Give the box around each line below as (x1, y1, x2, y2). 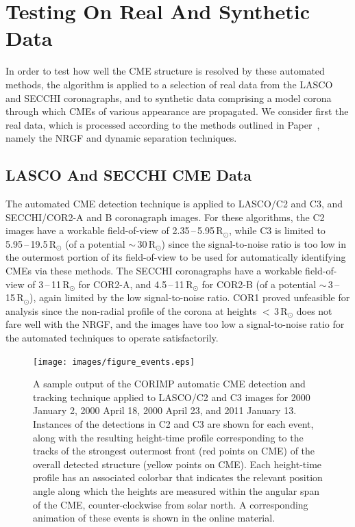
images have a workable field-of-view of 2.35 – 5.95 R (5, 223, 223, 237)
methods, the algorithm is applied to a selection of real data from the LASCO (5, 77, 333, 91)
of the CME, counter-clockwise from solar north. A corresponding (33, 497, 308, 511)
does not (296, 303, 332, 318)
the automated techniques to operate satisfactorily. (5, 331, 219, 345)
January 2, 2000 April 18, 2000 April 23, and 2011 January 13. (33, 403, 297, 417)
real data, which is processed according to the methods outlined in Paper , (5, 117, 320, 131)
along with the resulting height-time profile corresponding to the (33, 430, 304, 444)
